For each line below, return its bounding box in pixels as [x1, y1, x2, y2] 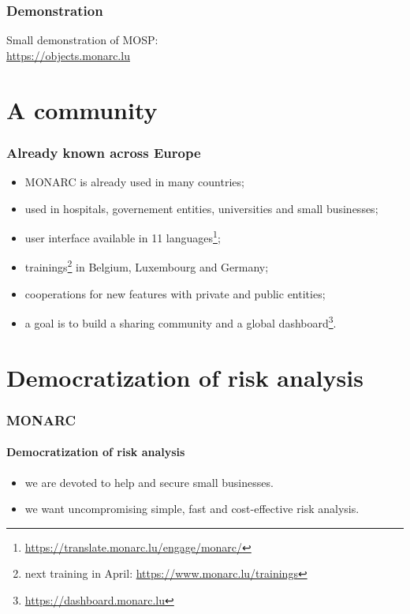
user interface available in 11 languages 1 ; [24, 227, 221, 245]
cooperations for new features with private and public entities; [24, 285, 326, 301]
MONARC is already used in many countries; [24, 174, 244, 189]
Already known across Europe [6, 142, 201, 162]
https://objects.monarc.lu [6, 47, 130, 63]
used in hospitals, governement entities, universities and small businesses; [24, 200, 378, 216]
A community [6, 93, 158, 125]
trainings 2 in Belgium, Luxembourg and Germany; [24, 256, 269, 275]
